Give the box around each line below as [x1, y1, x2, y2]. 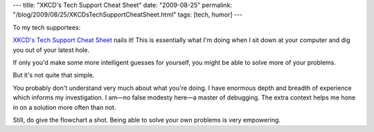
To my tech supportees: [12, 23, 81, 31]
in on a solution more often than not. [12, 103, 116, 111]
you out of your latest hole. [12, 46, 90, 54]
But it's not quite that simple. [12, 71, 95, 79]
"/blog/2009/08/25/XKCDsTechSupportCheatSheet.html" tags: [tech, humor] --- [12, 10, 243, 19]
